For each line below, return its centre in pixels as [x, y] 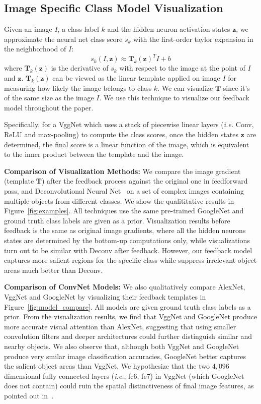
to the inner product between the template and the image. [94, 154]
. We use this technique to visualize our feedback [174, 98]
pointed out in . [29, 395]
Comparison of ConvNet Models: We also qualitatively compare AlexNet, [125, 287]
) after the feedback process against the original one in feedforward [145, 181]
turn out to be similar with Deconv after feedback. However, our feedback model [128, 250]
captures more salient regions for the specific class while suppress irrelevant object [130, 260]
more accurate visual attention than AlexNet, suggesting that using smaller [120, 326]
